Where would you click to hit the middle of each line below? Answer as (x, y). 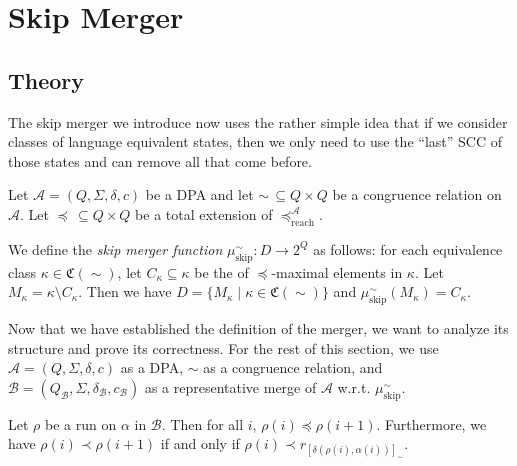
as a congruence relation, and (293, 367)
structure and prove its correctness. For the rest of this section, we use (223, 347)
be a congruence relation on (417, 194)
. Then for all (202, 423)
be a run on (80, 423)
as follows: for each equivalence (408, 248)
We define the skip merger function (115, 248)
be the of (221, 271)
